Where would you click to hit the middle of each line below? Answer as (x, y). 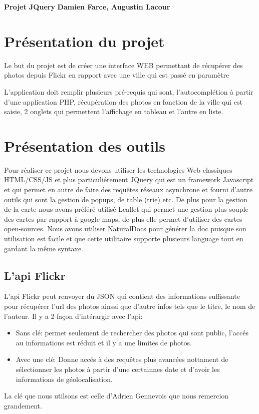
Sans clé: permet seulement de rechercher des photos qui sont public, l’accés (132, 333)
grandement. (23, 405)
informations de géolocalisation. (64, 379)
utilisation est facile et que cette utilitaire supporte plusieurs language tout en (124, 238)
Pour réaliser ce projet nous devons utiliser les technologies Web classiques (118, 169)
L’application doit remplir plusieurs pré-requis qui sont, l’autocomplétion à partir (129, 91)
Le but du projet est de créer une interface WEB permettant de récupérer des (123, 65)
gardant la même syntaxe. (44, 248)
